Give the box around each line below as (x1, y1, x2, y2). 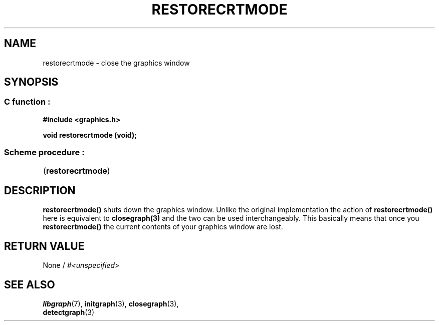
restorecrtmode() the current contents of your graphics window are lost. (43, 222, 283, 231)
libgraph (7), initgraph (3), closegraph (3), (43, 299, 179, 308)
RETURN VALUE (4, 239, 85, 252)
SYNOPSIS (4, 76, 59, 89)
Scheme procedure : (4, 147, 85, 158)
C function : (4, 97, 51, 107)
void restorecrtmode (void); (43, 130, 137, 139)
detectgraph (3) (43, 308, 95, 317)
